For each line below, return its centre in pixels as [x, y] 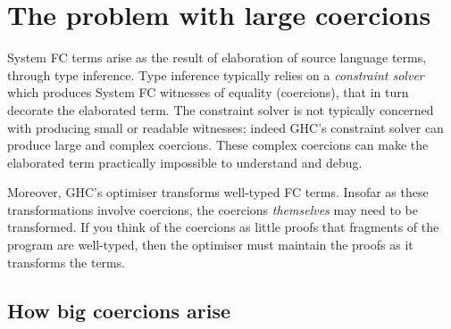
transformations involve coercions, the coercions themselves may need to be [213, 209]
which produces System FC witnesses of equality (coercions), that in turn [208, 92]
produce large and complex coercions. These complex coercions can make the [218, 145]
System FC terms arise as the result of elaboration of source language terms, [217, 58]
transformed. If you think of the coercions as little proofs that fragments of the [223, 227]
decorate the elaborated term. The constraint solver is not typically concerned [221, 109]
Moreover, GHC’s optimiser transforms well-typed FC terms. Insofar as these [218, 192]
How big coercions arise [119, 310]
